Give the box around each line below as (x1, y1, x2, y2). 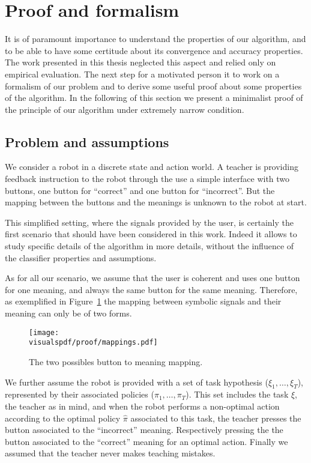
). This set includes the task (186, 388, 289, 401)
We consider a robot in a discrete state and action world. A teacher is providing (5, 160, 298, 173)
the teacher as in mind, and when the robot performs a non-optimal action (5, 399, 280, 412)
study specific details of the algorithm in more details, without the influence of (5, 240, 294, 252)
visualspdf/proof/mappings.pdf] (29, 338, 158, 347)
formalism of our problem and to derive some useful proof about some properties (5, 79, 302, 92)
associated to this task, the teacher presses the (130, 411, 301, 424)
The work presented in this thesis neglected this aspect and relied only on (5, 56, 276, 68)
